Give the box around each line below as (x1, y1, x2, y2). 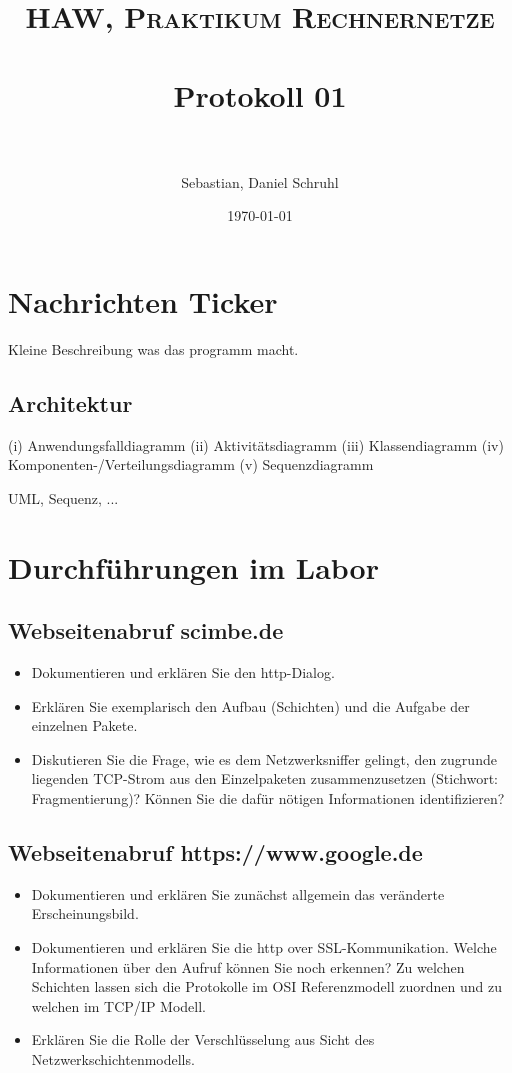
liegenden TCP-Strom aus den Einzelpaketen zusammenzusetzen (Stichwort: (31, 768, 498, 789)
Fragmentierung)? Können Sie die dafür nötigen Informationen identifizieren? (31, 787, 505, 808)
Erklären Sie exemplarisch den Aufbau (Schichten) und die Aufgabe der (31, 695, 470, 716)
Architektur (8, 387, 133, 418)
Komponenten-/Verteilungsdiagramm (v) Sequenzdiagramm (8, 454, 374, 475)
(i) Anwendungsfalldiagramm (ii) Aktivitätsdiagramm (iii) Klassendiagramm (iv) (8, 434, 504, 455)
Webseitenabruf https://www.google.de (8, 836, 423, 867)
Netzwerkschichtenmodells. (31, 1048, 195, 1069)
